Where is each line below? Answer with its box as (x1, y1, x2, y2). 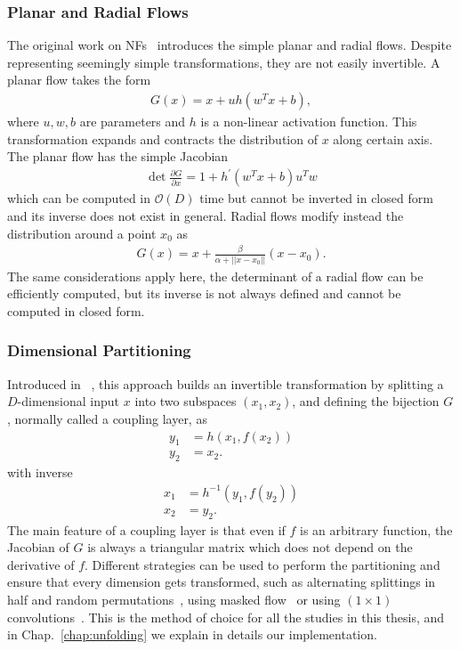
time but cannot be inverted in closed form (199, 189, 433, 207)
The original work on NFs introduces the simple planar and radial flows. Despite (7, 36, 452, 54)
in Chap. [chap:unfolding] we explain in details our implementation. (7, 625, 377, 644)
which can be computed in (7, 189, 150, 207)
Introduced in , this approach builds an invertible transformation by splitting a (7, 374, 444, 393)
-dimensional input (17, 392, 120, 410)
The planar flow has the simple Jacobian (7, 147, 229, 166)
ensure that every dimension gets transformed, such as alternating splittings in (7, 573, 436, 591)
